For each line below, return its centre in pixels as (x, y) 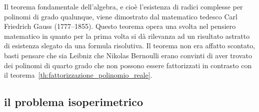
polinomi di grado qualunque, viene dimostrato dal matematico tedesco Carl (121, 16)
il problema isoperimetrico (74, 102)
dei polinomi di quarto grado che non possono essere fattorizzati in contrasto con (128, 65)
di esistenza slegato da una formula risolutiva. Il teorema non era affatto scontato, (130, 46)
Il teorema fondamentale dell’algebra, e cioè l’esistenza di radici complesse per (123, 6)
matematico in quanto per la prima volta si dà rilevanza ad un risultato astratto (127, 36)
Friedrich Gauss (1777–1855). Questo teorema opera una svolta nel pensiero (120, 26)
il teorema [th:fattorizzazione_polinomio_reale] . (78, 75)
